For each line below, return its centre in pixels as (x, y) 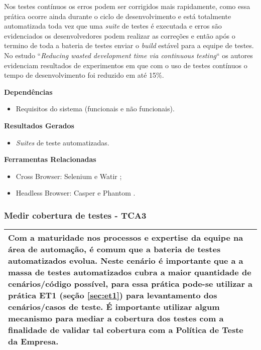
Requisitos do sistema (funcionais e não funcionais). (95, 109)
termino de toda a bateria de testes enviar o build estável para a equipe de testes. (129, 45)
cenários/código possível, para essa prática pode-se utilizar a (130, 284)
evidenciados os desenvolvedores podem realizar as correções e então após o (120, 35)
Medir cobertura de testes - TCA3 (75, 215)
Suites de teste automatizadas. (62, 142)
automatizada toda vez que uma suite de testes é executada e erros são (113, 26)
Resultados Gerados (39, 125)
